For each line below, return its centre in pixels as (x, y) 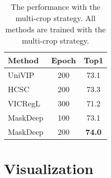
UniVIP (21, 75)
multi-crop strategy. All (55, 18)
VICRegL (24, 103)
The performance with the (55, 7)
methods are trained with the (56, 29)
